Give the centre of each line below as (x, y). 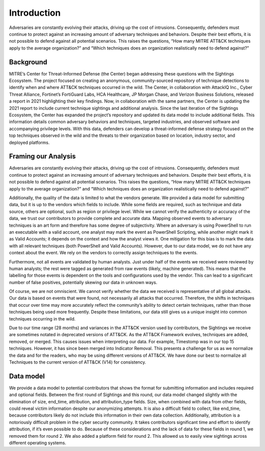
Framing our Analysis (42, 156)
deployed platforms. (29, 142)
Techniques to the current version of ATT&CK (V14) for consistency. (78, 362)
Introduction (35, 13)
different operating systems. (38, 443)
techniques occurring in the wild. (42, 318)
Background (28, 62)
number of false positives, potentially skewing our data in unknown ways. (83, 282)
